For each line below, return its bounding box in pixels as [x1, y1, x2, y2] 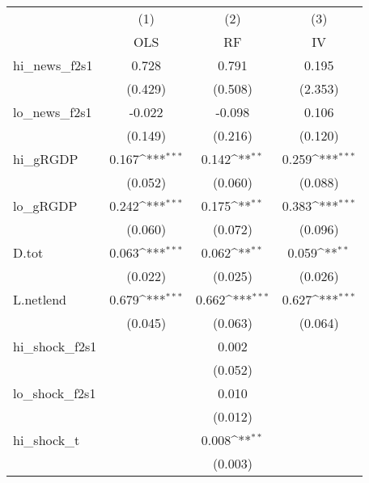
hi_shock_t [13, 430, 80, 449]
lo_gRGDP [13, 196, 78, 215]
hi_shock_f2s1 [13, 337, 97, 355]
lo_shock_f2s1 [13, 384, 96, 402]
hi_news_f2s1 [13, 56, 93, 74]
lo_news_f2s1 [13, 103, 92, 121]
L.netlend [13, 290, 67, 309]
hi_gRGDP [13, 149, 78, 168]
